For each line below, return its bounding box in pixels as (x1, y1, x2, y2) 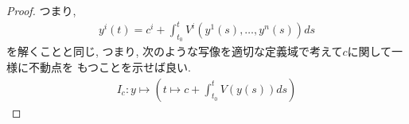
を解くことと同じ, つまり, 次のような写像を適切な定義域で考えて (6, 43, 343, 60)
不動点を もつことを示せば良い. (28, 58, 191, 75)
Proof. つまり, (6, 2, 76, 18)
